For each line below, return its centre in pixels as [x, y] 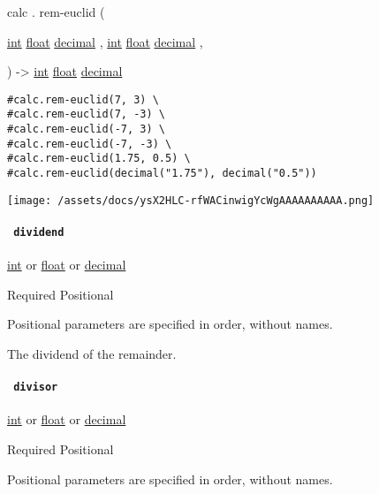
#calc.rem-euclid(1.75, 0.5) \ [99, 159]
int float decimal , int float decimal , [105, 41]
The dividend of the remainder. [92, 354]
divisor [36, 388]
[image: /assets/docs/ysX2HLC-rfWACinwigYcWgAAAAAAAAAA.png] [191, 200]
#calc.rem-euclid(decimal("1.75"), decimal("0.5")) [162, 174]
